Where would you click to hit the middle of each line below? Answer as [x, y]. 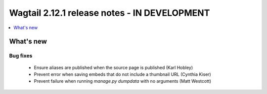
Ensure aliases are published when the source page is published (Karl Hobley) [113, 67]
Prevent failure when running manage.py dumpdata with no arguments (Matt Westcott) [123, 81]
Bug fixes [21, 56]
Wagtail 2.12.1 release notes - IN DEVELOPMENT [110, 13]
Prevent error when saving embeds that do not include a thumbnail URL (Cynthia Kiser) [122, 74]
